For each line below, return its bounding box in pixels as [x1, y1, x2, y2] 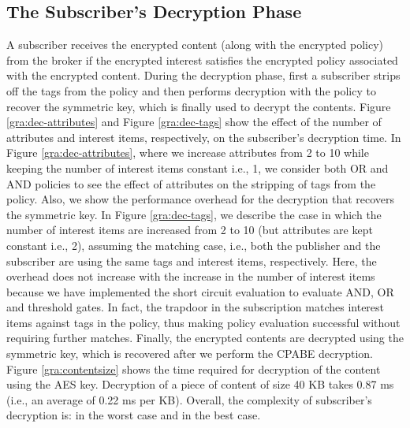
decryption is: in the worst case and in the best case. [6, 407, 261, 423]
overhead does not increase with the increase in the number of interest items [6, 268, 375, 285]
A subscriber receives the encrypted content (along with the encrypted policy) [6, 36, 383, 53]
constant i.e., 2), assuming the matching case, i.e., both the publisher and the [6, 236, 381, 253]
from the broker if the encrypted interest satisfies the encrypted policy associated [6, 51, 398, 68]
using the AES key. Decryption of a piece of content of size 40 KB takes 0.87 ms [6, 376, 394, 393]
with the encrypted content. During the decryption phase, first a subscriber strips [6, 67, 401, 84]
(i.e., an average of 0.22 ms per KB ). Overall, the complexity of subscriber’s [6, 391, 372, 408]
